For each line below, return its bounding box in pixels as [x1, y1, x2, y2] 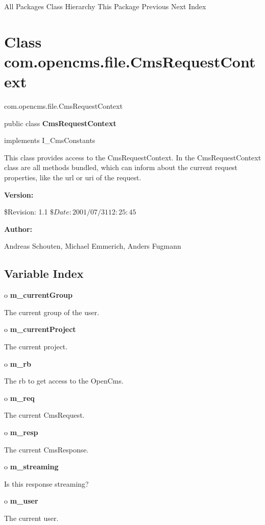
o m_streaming [4, 461, 59, 472]
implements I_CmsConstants [4, 135, 95, 146]
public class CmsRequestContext [4, 117, 116, 128]
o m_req [4, 392, 35, 403]
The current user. [4, 512, 59, 523]
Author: [4, 223, 33, 234]
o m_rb [4, 358, 31, 369]
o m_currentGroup [4, 290, 73, 300]
